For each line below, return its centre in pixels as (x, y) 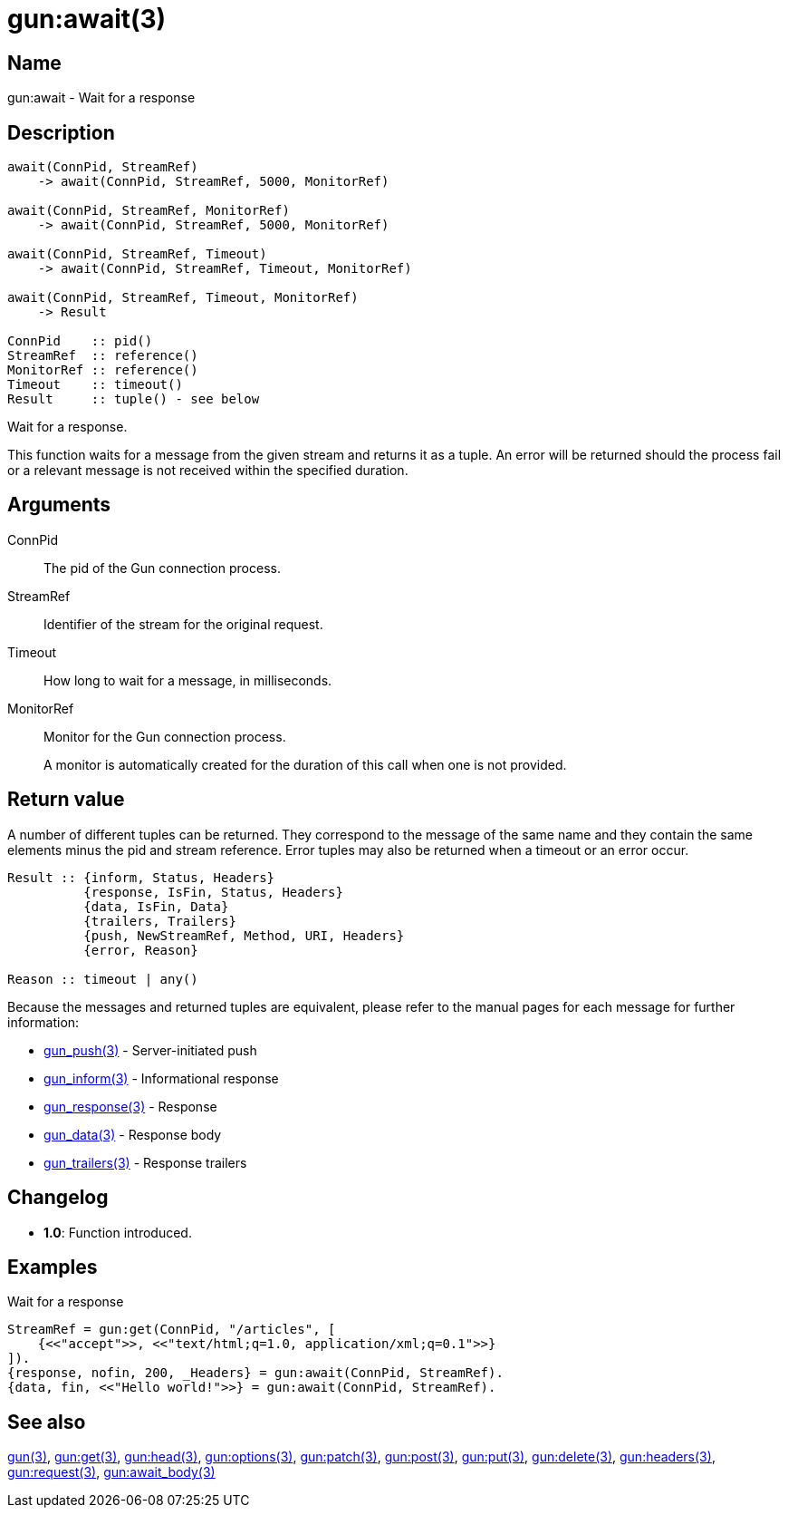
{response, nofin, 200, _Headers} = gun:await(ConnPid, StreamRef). (255, 1373)
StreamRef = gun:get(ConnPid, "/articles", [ (172, 1330)
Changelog (58, 1198)
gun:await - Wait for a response (101, 98)
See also (47, 1422)
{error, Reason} (141, 950)
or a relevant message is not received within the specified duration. (208, 471)
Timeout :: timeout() (95, 385)
